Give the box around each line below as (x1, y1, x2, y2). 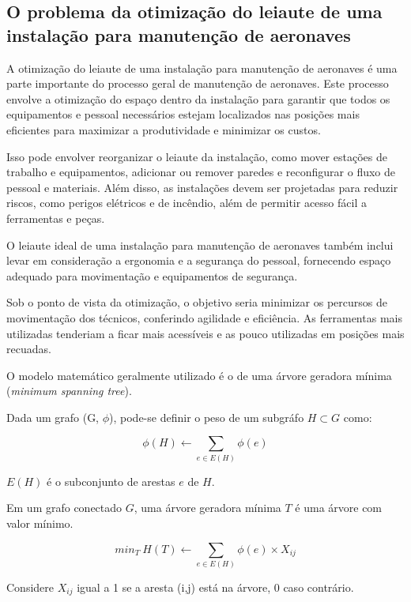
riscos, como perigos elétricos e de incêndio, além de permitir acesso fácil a (6, 194, 367, 211)
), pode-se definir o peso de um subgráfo (109, 408, 304, 425)
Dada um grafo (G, (6, 408, 100, 425)
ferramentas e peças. (6, 209, 105, 226)
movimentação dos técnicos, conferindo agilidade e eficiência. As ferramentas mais (6, 309, 402, 325)
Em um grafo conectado (6, 499, 123, 516)
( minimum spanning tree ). (6, 382, 132, 399)
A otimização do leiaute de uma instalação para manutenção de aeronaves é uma (6, 59, 398, 76)
